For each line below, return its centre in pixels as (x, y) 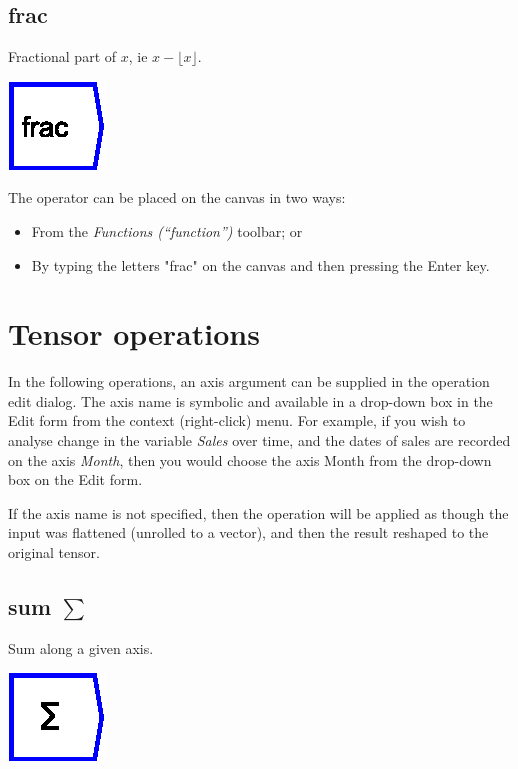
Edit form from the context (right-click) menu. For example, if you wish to (237, 420)
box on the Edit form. (75, 479)
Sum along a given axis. (81, 647)
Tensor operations (134, 333)
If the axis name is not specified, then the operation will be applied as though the (258, 512)
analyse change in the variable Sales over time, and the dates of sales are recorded (259, 440)
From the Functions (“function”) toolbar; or (167, 230)
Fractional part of (62, 56)
